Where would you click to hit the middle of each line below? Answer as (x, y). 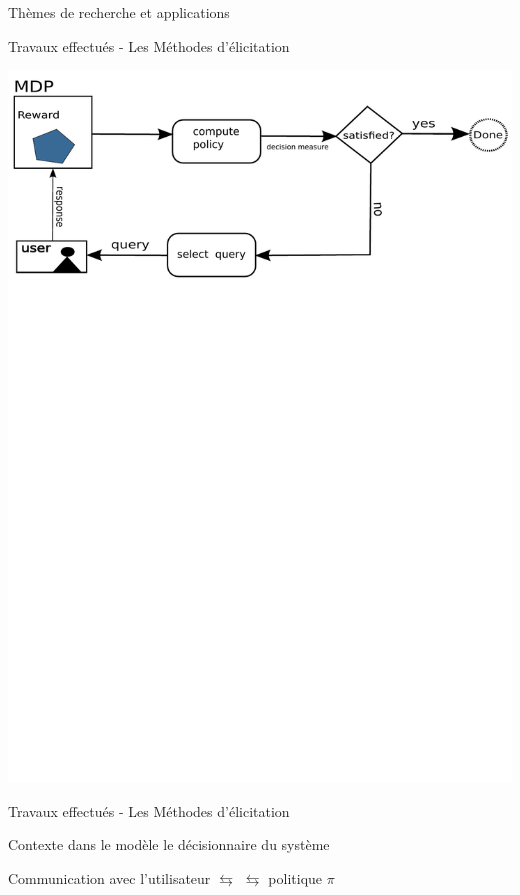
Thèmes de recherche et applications (119, 12)
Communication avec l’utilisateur (109, 877)
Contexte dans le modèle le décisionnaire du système (169, 844)
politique (295, 877)
